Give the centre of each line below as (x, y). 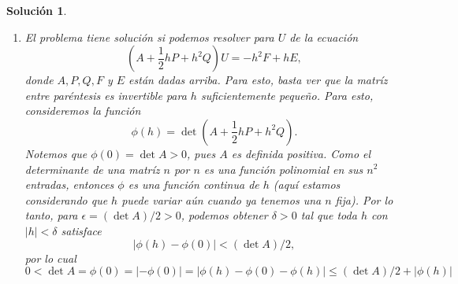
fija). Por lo (364, 199)
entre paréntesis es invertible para (106, 95)
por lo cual (50, 258)
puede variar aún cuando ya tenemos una (222, 199)
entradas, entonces (69, 184)
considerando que (66, 199)
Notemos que (56, 153)
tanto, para (51, 215)
